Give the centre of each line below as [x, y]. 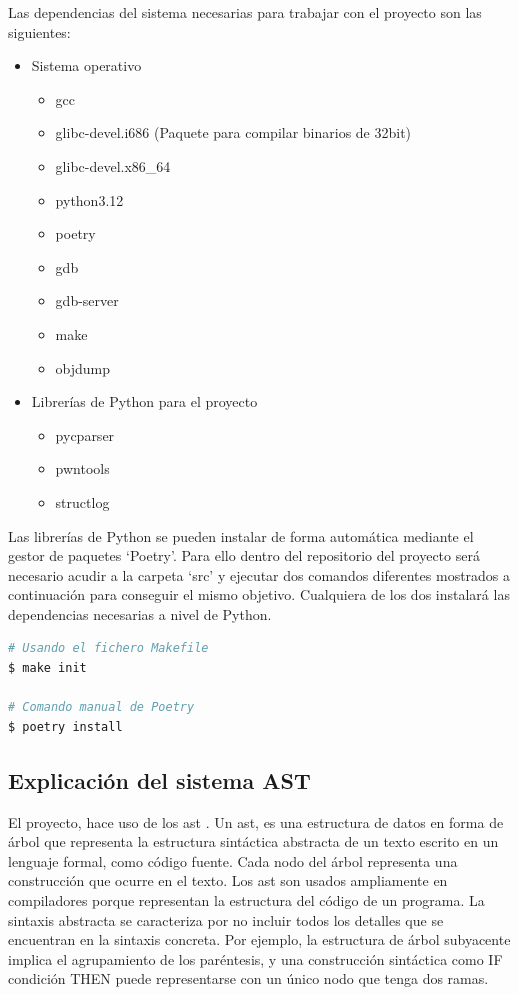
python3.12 [89, 199]
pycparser [85, 434]
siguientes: [39, 31]
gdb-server [87, 300]
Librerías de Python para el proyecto [144, 401]
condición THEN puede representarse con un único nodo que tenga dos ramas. [248, 978]
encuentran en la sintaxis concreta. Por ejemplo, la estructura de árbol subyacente [259, 939]
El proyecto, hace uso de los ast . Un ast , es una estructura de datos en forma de [256, 821]
